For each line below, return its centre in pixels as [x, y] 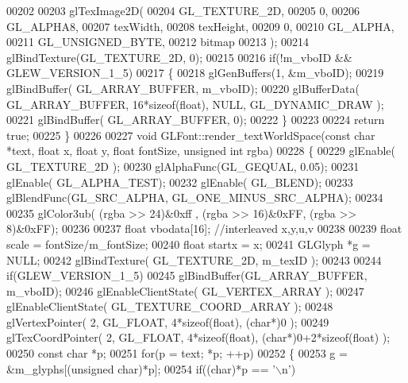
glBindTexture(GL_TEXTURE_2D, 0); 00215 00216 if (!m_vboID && [179, 57]
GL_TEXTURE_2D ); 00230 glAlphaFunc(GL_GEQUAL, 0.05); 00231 [183, 166]
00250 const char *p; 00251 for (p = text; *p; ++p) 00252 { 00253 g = [177, 353]
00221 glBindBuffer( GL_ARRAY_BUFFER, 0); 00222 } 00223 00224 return [196, 120]
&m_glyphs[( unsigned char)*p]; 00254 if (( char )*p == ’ [141, 368]
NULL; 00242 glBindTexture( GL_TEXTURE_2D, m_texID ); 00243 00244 [194, 259]
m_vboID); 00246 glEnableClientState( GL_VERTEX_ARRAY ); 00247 [185, 290]
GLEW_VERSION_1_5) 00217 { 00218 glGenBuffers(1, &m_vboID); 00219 [195, 73]
